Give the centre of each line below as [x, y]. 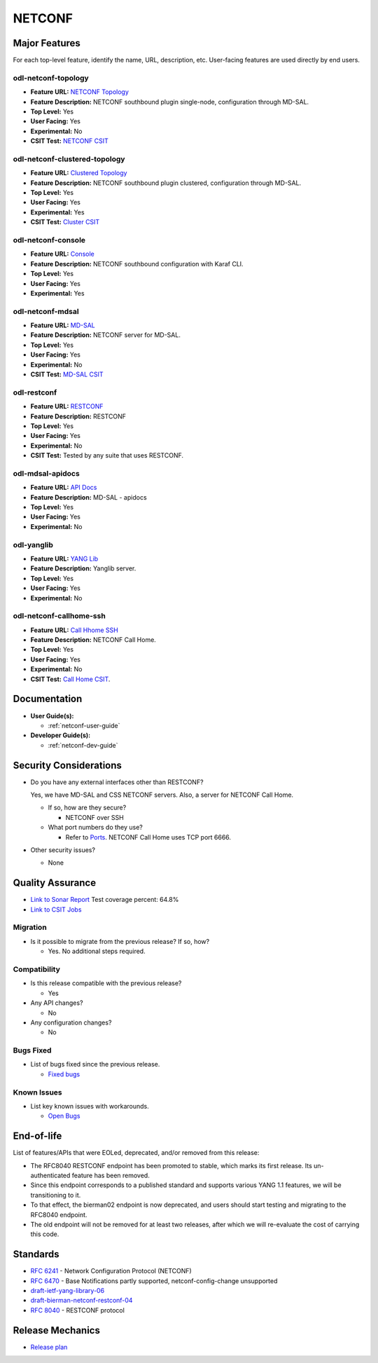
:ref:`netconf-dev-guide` [83, 745]
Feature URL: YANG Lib [64, 559]
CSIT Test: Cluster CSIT [65, 222]
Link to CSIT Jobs [56, 909]
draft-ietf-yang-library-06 [68, 1291]
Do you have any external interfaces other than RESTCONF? [117, 782]
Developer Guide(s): [61, 735]
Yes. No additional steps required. [97, 951]
